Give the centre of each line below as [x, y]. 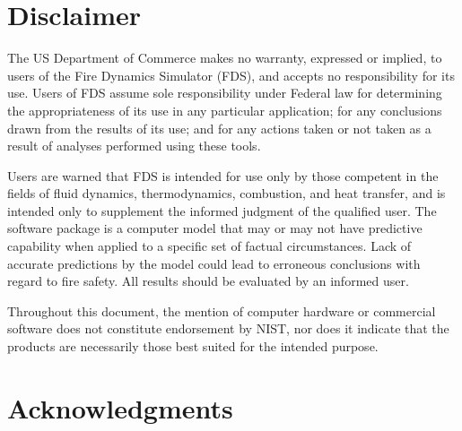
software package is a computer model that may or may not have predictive [215, 228]
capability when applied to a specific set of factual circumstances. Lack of [209, 246]
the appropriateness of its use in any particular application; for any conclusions [225, 110]
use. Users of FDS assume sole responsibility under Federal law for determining [225, 93]
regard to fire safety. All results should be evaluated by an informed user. [208, 281]
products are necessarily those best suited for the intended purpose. [193, 346]
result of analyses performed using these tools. [134, 146]
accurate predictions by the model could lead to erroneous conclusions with [214, 263]
